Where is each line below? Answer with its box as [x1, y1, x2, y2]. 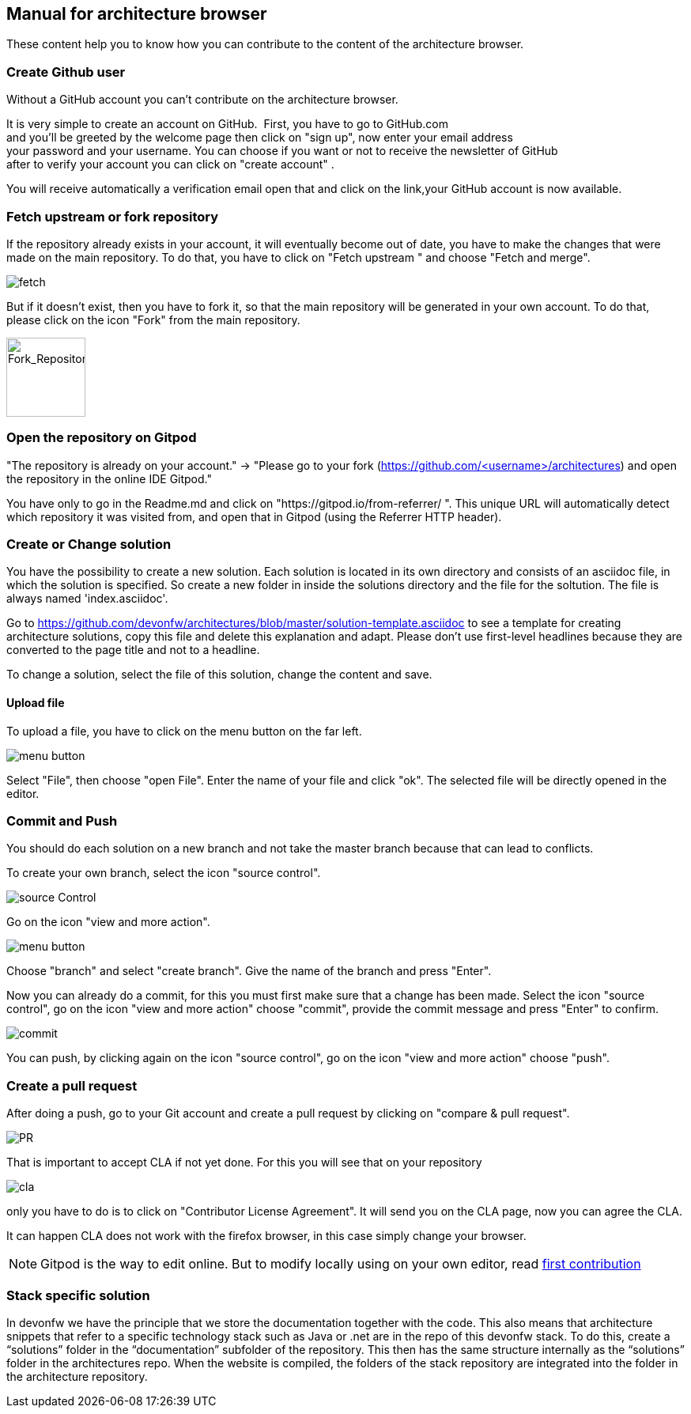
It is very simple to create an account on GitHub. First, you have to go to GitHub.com [6, 117, 448, 131]
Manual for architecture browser [6, 4, 267, 24]
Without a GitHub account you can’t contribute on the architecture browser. [6, 93, 398, 107]
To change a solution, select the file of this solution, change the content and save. [6, 667, 432, 682]
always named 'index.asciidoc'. [6, 592, 168, 606]
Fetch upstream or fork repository [6, 208, 219, 225]
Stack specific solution [6, 1287, 150, 1303]
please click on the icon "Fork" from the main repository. [6, 312, 300, 327]
